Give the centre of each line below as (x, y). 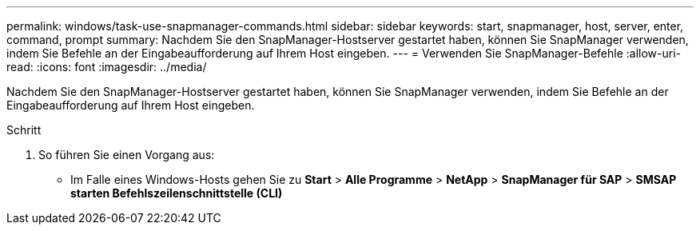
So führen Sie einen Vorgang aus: (127, 155)
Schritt (24, 130)
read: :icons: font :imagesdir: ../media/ (107, 67)
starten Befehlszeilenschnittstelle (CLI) (177, 193)
